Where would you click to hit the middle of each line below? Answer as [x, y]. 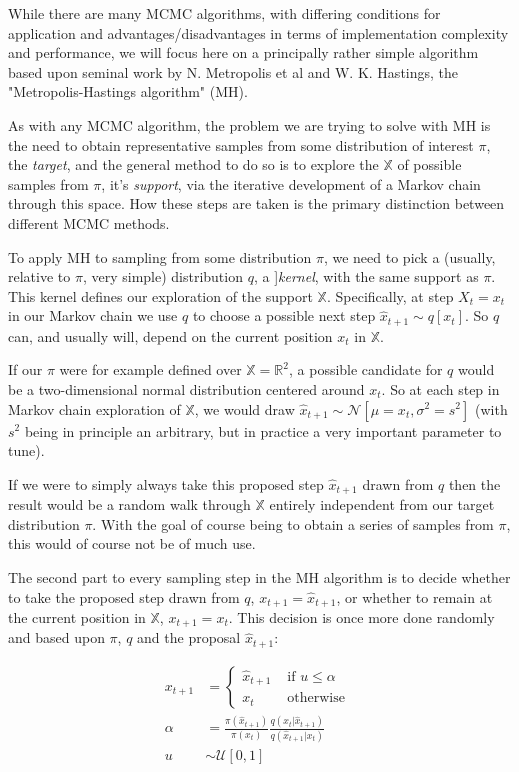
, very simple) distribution [162, 276]
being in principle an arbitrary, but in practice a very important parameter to [263, 430]
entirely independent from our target [382, 504]
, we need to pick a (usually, [409, 256]
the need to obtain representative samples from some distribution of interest [241, 144]
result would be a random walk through [129, 504]
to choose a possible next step [284, 315]
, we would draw [244, 408]
